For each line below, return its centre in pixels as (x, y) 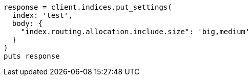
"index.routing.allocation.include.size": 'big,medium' (135, 32)
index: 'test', (42, 15)
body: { (27, 23)
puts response (32, 56)
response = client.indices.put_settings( (88, 7)
